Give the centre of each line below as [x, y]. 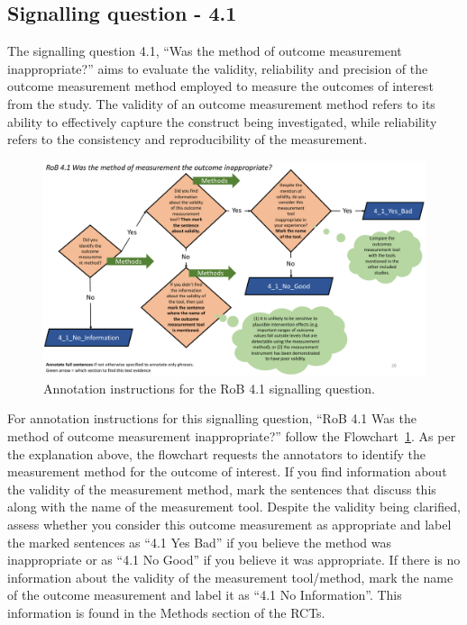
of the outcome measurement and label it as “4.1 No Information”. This [205, 595]
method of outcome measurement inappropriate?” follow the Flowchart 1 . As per [232, 436]
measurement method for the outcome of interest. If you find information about [227, 471]
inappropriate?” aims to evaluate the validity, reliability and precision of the [218, 68]
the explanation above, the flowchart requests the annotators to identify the [216, 453]
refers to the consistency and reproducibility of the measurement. [188, 139]
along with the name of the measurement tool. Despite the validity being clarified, [234, 507]
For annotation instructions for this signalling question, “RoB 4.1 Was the [212, 418]
